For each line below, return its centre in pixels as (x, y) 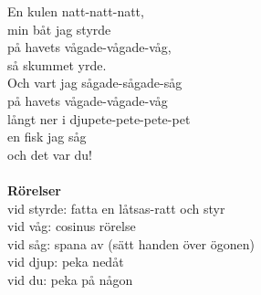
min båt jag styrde (59, 29)
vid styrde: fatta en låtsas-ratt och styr (116, 208)
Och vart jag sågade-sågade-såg (95, 83)
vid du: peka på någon (70, 279)
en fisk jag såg (47, 137)
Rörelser (34, 190)
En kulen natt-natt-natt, (76, 11)
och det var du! (50, 154)
